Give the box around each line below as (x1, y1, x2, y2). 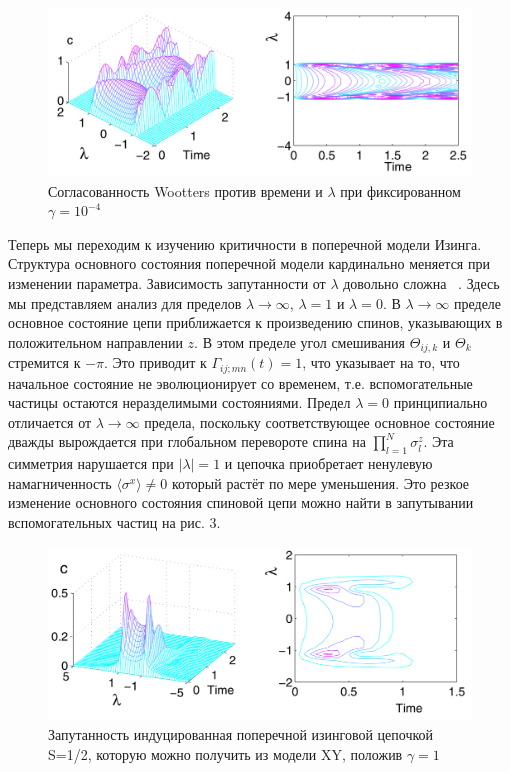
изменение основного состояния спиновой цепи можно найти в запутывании (8, 492, 474, 513)
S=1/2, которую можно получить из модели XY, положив (48, 744, 403, 765)
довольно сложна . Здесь (343, 272, 500, 293)
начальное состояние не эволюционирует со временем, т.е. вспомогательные (8, 372, 473, 393)
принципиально (393, 392, 488, 413)
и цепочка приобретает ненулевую (224, 453, 433, 474)
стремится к (8, 352, 81, 373)
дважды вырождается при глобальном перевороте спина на (8, 431, 366, 452)
